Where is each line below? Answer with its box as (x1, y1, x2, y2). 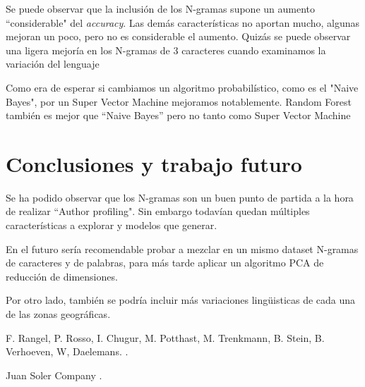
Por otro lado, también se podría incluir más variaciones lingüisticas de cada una (6, 293, 356, 307)
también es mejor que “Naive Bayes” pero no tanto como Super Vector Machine (6, 108, 351, 123)
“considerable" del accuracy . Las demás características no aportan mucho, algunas (6, 15, 360, 30)
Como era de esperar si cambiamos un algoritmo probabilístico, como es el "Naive (6, 80, 359, 94)
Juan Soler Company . (6, 367, 102, 382)
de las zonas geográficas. (6, 307, 111, 321)
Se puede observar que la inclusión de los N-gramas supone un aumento (6, 1, 315, 16)
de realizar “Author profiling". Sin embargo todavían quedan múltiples (6, 204, 310, 219)
